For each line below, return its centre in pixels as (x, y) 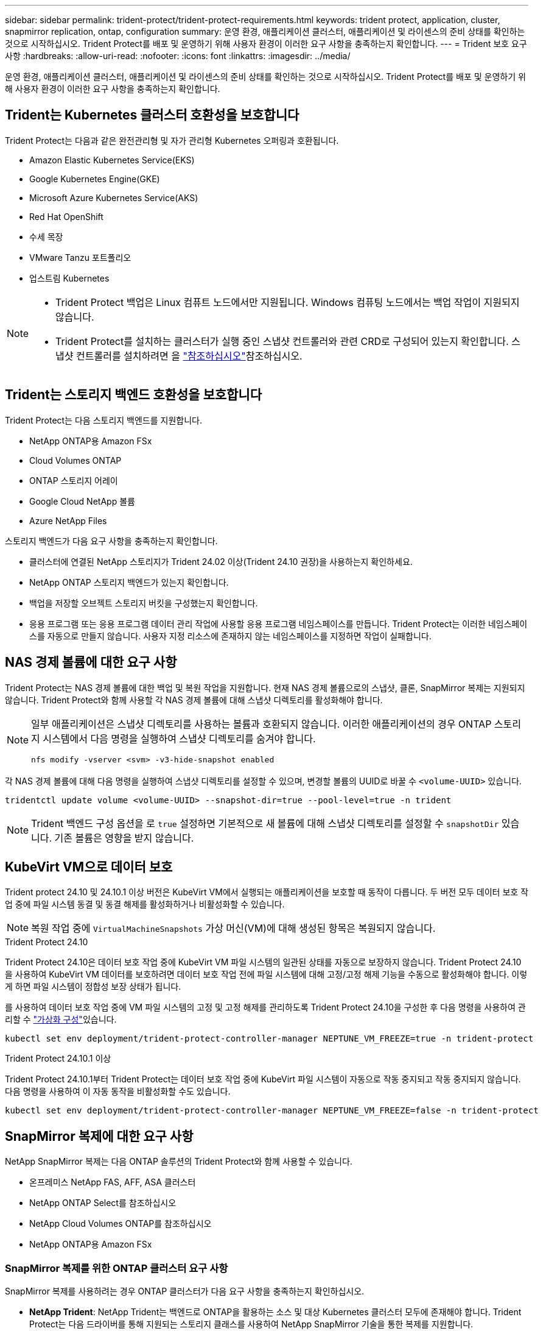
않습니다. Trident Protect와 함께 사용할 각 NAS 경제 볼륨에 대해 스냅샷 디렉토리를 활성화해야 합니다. (194, 700)
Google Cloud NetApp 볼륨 (82, 501)
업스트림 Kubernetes (69, 278)
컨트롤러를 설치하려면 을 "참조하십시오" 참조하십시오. (189, 356)
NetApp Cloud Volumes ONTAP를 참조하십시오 (121, 1224)
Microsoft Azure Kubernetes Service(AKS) (114, 197)
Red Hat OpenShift (66, 216)
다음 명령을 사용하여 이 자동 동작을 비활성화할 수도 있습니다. (118, 1091)
